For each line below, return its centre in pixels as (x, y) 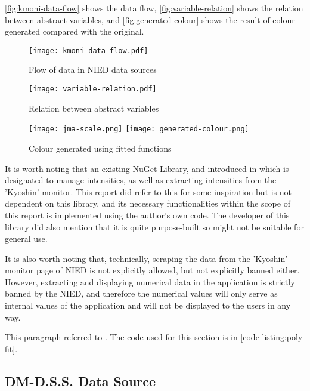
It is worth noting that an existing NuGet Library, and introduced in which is (147, 168)
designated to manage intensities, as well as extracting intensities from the (141, 180)
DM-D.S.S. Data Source (80, 381)
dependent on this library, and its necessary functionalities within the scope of (148, 203)
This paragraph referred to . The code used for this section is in (121, 337)
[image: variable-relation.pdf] (93, 89)
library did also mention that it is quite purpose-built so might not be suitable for (154, 227)
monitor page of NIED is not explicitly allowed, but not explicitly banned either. (152, 270)
